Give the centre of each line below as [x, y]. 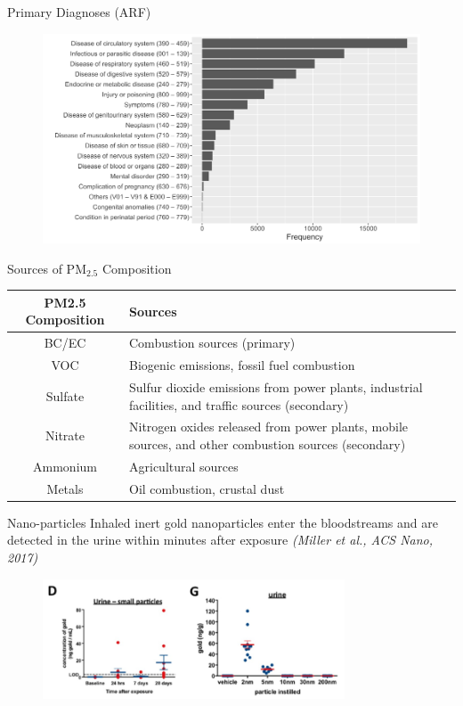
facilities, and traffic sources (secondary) [239, 404]
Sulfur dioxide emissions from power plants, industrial [276, 386]
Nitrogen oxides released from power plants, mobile [269, 427]
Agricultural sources [184, 466]
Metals [65, 488]
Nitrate [65, 435]
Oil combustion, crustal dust [207, 488]
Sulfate [65, 395]
